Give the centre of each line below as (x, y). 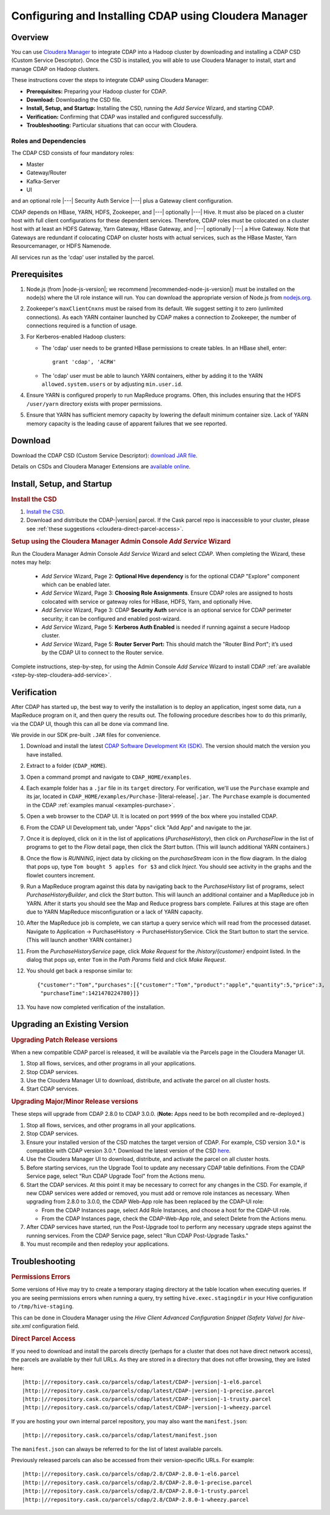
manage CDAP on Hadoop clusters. (56, 69)
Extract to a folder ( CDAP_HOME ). (67, 766)
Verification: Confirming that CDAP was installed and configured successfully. (125, 117)
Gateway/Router (46, 173)
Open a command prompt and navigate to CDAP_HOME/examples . (109, 777)
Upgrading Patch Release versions (64, 1040)
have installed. (45, 754)
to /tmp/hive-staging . (42, 1307)
